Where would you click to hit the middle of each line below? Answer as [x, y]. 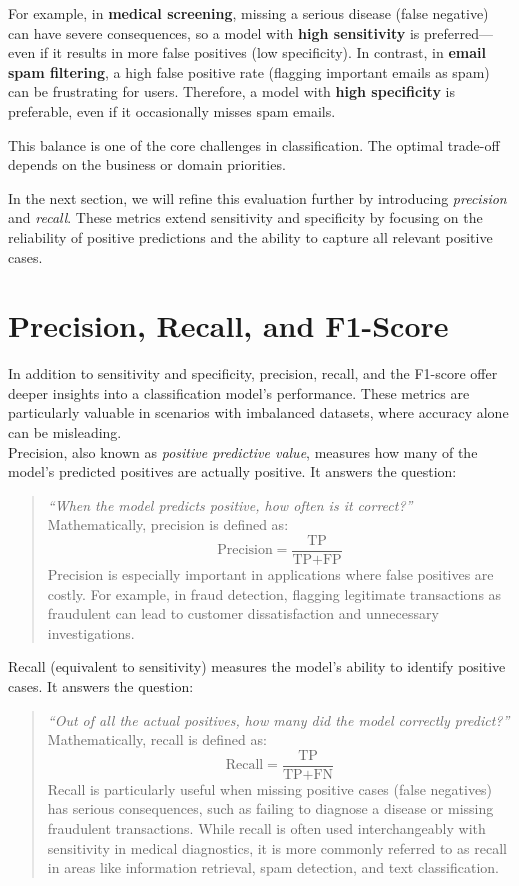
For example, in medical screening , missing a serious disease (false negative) [248, 13]
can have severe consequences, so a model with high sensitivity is [214, 32]
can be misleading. [65, 432]
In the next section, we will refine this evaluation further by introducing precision [257, 197]
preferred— [458, 32]
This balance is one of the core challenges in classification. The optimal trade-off [254, 144]
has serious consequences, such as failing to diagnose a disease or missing [270, 808]
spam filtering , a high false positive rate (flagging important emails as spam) [249, 71]
